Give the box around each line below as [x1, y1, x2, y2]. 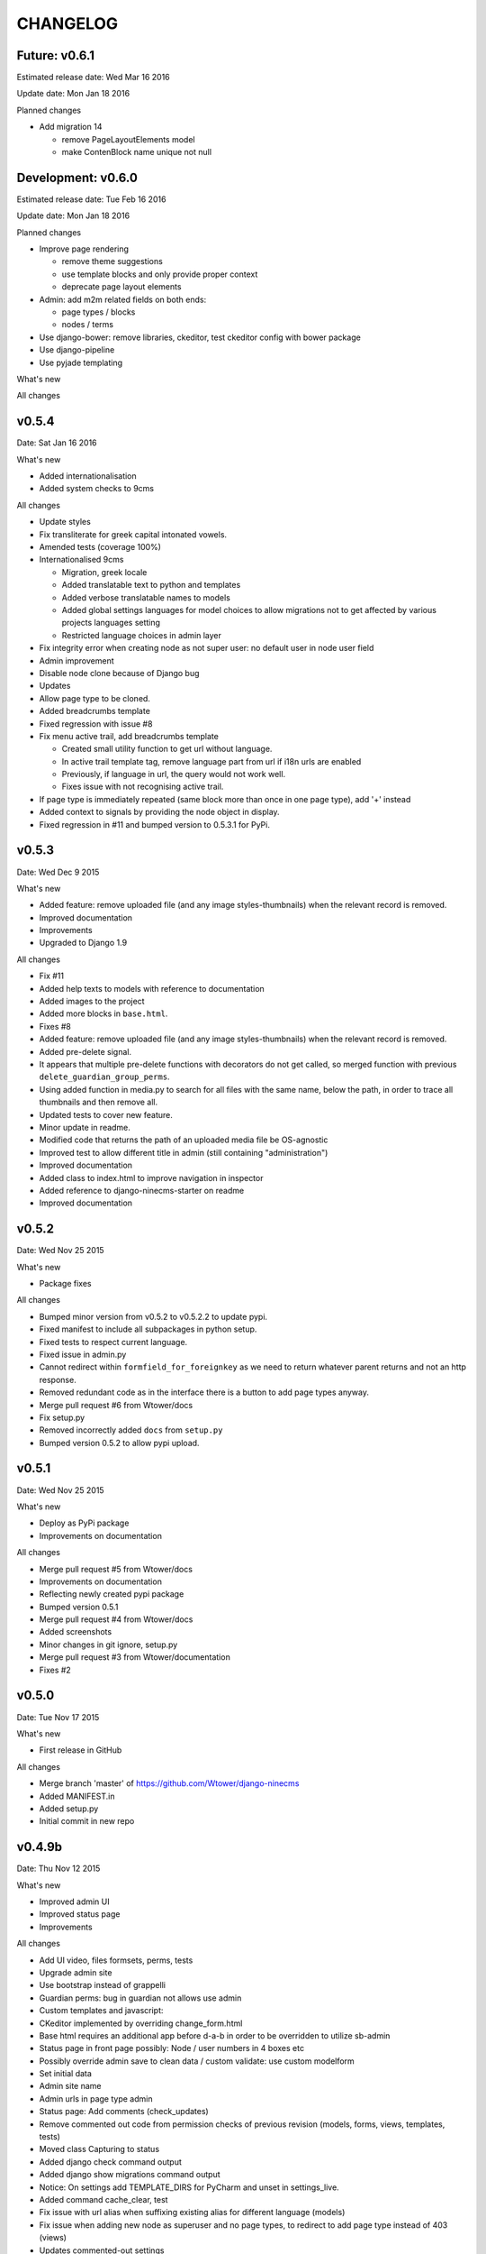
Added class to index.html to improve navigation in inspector [39, 1172, 264, 1183]
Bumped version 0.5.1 [39, 1601, 119, 1612]
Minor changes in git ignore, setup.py [39, 1639, 178, 1650]
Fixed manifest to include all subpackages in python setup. [39, 1324, 257, 1334]
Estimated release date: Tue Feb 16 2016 [16, 194, 166, 205]
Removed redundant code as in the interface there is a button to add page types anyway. [39, 1387, 369, 1397]
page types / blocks [61, 307, 136, 317]
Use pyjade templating [39, 357, 123, 368]
